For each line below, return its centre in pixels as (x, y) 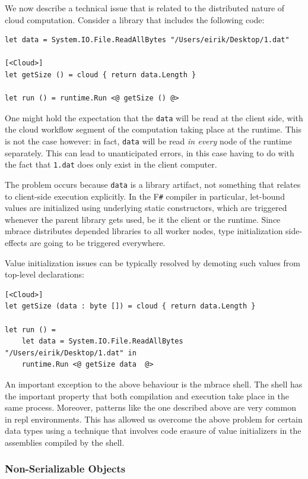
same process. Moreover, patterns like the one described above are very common (150, 407)
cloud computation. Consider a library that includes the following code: (135, 19)
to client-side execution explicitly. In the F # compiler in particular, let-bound (145, 196)
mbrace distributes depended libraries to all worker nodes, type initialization (144, 231)
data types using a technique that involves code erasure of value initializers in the (153, 431)
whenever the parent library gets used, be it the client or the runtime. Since (143, 219)
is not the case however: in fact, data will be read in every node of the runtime (148, 141)
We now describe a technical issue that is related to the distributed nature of (145, 8)
